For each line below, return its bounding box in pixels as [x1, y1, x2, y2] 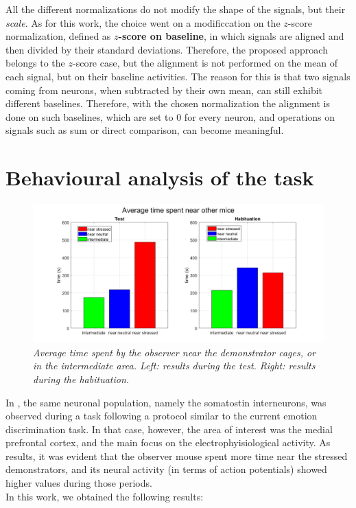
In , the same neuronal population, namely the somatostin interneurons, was [5, 395, 327, 409]
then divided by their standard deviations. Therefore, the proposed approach [5, 42, 328, 56]
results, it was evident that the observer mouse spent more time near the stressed [5, 448, 348, 463]
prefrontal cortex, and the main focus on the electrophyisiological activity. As [5, 435, 331, 450]
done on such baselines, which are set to [5, 109, 174, 124]
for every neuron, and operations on [184, 109, 335, 124]
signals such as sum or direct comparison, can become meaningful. [5, 123, 284, 137]
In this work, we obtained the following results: [5, 489, 204, 503]
